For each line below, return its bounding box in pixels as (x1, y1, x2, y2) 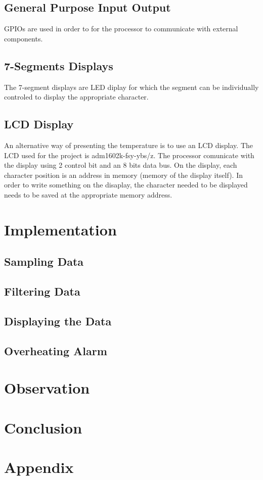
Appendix (4, 456, 74, 477)
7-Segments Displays (4, 58, 113, 73)
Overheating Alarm (4, 343, 107, 358)
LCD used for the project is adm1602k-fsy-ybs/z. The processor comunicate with (4, 150, 254, 160)
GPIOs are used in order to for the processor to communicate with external (4, 23, 238, 34)
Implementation (4, 219, 117, 239)
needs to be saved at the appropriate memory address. (4, 189, 172, 200)
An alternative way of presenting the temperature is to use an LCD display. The (4, 139, 253, 150)
